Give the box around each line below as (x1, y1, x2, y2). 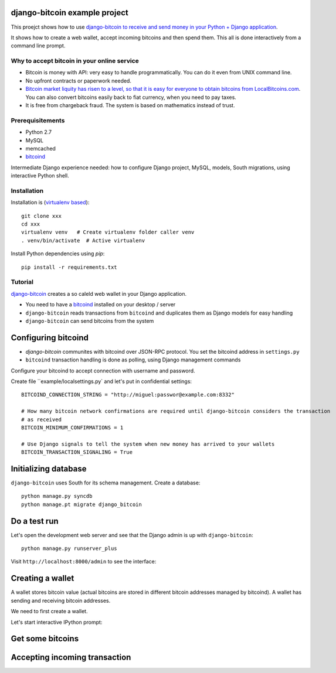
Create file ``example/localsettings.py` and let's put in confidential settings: (11, 378, 192, 385)
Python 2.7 (25, 129, 52, 136)
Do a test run (11, 516, 59, 526)
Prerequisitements (11, 116, 65, 124)
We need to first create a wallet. (11, 608, 88, 615)
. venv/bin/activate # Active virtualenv (21, 237, 145, 244)
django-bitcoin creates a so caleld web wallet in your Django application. (11, 290, 187, 297)
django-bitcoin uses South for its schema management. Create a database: (11, 479, 201, 486)
